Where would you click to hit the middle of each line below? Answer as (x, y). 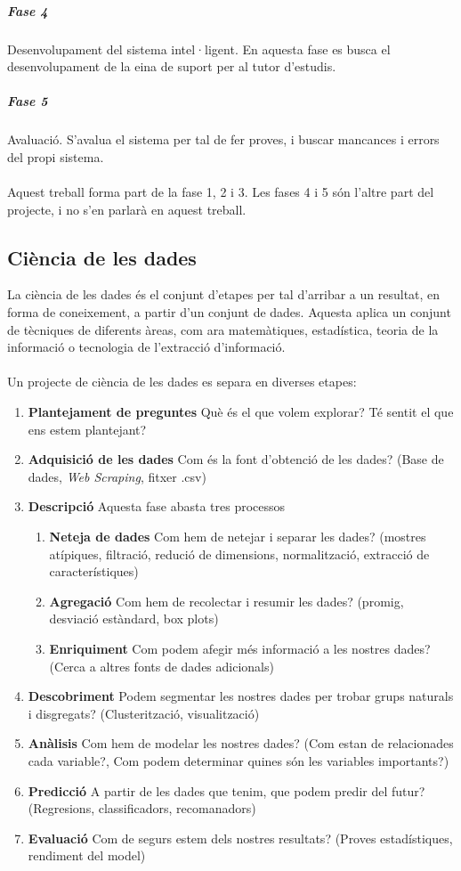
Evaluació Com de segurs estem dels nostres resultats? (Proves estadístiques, (240, 838)
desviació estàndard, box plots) (134, 619)
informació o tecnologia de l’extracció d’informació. (146, 347)
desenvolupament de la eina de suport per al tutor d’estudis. (172, 66)
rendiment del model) (87, 855)
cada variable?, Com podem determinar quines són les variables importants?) (239, 760)
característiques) (94, 571)
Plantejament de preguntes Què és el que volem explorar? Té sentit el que (241, 412)
